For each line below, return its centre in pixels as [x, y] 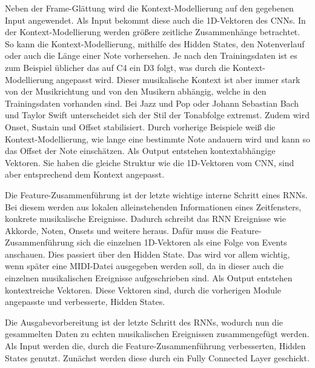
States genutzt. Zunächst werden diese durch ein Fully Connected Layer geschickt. [157, 357]
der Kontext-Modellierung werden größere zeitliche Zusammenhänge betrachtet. [153, 32]
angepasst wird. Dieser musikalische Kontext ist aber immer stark [178, 79]
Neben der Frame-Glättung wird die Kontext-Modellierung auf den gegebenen [149, 8]
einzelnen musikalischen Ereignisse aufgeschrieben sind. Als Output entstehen [149, 278]
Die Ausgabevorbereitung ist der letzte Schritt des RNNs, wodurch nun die [144, 322]
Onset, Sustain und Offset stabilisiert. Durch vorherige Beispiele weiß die [140, 126]
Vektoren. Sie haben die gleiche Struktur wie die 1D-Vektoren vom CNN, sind [150, 162]
